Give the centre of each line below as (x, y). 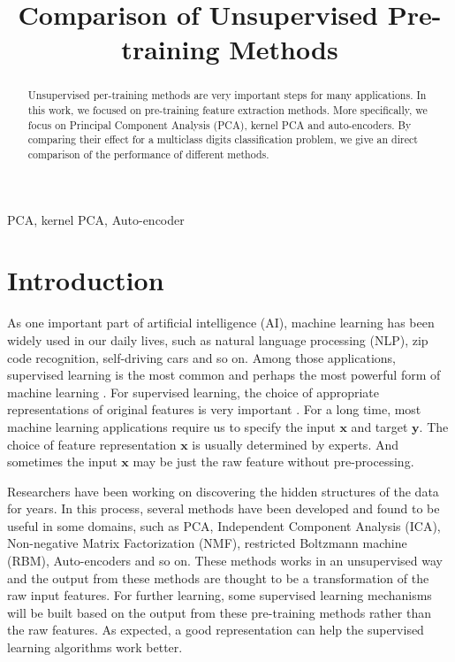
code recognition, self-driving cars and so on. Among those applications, (201, 357)
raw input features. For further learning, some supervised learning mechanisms (220, 595)
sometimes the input (62, 462)
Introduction (86, 280)
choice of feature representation (92, 444)
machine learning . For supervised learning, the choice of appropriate (193, 392)
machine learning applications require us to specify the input (171, 426)
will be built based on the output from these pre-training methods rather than (219, 612)
